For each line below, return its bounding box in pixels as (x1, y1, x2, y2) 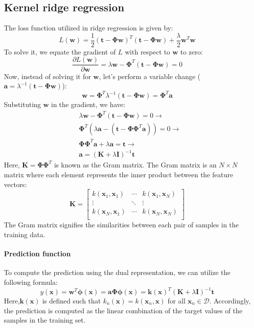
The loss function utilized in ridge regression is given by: (4, 23, 173, 33)
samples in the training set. (4, 315, 86, 325)
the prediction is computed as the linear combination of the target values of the (4, 305, 243, 315)
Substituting (4, 99, 41, 109)
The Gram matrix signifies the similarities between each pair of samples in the (4, 219, 239, 230)
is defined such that (42, 296, 101, 305)
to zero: (180, 46, 203, 56)
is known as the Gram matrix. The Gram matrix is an (54, 160, 217, 170)
